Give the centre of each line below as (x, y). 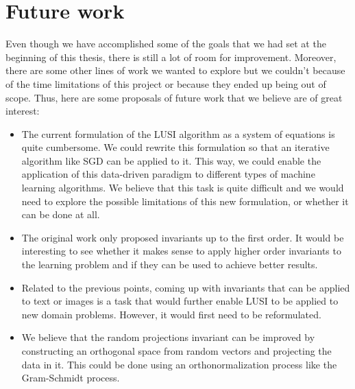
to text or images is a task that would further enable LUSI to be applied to (180, 301)
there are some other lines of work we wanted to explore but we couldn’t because (175, 70)
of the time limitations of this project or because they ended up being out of (166, 83)
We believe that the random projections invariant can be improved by (168, 337)
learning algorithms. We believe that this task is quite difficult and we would (183, 188)
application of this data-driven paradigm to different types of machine (168, 174)
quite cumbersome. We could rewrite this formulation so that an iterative (175, 147)
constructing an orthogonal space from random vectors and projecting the (176, 351)
